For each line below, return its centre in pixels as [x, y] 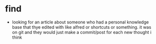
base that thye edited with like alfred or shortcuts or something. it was [81, 27]
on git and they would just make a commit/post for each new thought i [82, 32]
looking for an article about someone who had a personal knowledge [80, 22]
